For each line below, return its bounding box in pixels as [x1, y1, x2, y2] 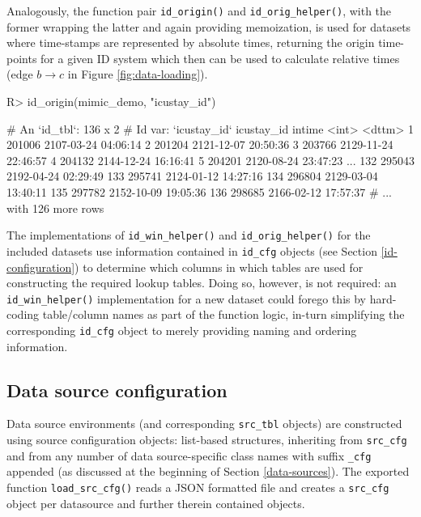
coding [6, 306, 40, 323]
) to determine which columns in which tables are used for [74, 258, 364, 275]
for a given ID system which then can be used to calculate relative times [40, 49, 400, 66]
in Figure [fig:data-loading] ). [67, 66, 208, 83]
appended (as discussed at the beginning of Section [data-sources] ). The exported [6, 463, 410, 480]
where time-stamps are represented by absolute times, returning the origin [6, 34, 375, 51]
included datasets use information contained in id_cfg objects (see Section [6, 242, 377, 259]
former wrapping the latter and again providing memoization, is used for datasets [6, 18, 411, 35]
